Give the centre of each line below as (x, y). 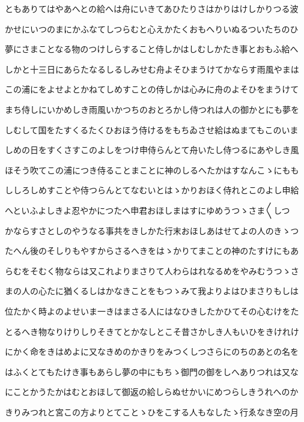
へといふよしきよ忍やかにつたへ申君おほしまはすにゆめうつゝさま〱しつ (147, 210)
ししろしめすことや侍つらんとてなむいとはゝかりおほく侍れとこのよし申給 (152, 190)
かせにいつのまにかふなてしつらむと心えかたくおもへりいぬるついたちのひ (152, 29)
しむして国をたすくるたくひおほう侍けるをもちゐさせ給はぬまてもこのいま (152, 129)
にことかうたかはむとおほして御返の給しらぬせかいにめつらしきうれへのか (152, 392)
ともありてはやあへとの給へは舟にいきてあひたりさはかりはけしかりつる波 (152, 8)
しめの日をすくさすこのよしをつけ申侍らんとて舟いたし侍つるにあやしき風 (152, 150)
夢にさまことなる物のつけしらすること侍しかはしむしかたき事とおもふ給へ (152, 49)
